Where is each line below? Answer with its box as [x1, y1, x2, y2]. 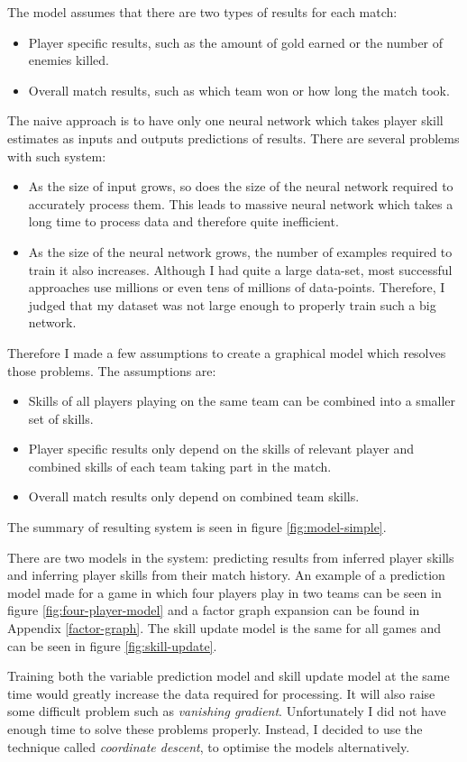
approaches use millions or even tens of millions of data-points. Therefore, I [28, 278, 445, 297]
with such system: [7, 146, 106, 165]
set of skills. [28, 409, 94, 427]
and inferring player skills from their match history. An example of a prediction [7, 565, 445, 584]
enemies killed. [28, 50, 109, 69]
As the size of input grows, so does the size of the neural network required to [28, 177, 453, 196]
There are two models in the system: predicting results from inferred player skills [7, 547, 454, 566]
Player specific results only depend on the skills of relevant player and [28, 439, 415, 458]
